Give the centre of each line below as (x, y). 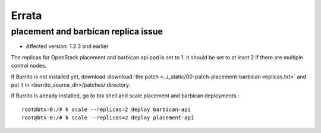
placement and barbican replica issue (87, 31)
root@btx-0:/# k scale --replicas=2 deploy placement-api (108, 118)
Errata (26, 15)
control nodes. (29, 66)
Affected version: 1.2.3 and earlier (67, 46)
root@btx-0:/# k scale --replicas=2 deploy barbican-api (106, 109)
